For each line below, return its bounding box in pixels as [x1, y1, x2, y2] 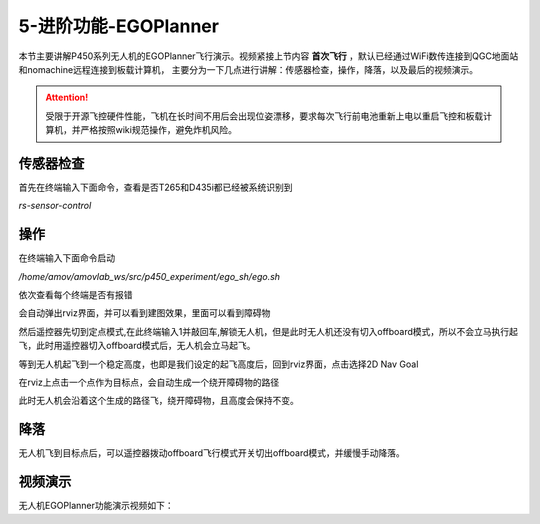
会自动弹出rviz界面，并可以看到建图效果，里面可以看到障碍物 [18, 307, 271, 319]
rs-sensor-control [18, 200, 92, 212]
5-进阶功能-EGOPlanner [18, 15, 220, 37]
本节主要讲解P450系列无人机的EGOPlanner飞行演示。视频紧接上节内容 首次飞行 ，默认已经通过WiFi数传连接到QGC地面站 [18, 50, 519, 62]
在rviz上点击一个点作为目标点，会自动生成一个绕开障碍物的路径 [18, 376, 280, 389]
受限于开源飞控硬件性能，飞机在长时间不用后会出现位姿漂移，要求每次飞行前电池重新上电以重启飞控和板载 [45, 110, 484, 122]
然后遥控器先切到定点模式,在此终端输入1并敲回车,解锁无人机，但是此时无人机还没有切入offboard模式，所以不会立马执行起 [18, 325, 519, 337]
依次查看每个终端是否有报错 [18, 289, 133, 301]
